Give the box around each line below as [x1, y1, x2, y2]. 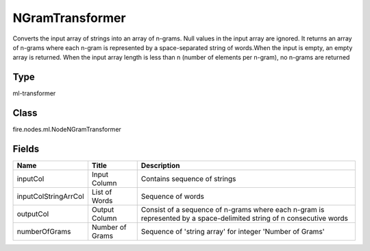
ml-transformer [12, 89, 56, 97]
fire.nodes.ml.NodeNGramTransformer [12, 125, 121, 134]
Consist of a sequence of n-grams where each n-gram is [140, 205, 325, 215]
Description [140, 161, 180, 171]
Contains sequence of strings [140, 174, 236, 184]
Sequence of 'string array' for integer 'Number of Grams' [140, 227, 325, 237]
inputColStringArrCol [16, 192, 85, 202]
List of [91, 187, 112, 197]
